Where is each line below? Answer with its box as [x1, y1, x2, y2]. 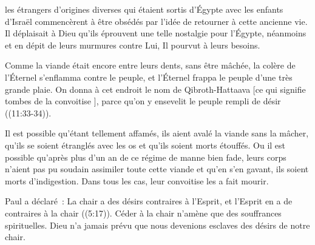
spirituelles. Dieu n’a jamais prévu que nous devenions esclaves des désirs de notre [5, 218, 310, 231]
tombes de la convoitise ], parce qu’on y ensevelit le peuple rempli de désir [5, 95, 281, 107]
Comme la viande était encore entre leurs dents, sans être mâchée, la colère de [5, 59, 296, 72]
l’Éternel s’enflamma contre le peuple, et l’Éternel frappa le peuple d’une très [5, 70, 293, 83]
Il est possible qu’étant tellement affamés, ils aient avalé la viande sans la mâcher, [5, 127, 309, 139]
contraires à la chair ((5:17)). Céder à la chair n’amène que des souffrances [5, 206, 282, 219]
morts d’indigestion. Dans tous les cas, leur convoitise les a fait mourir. [5, 174, 269, 187]
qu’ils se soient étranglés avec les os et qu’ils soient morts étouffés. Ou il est [5, 138, 286, 151]
